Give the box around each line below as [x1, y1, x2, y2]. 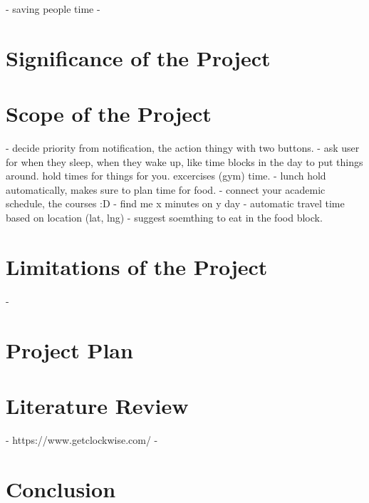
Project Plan [6, 335, 133, 364]
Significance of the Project [6, 43, 271, 72]
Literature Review [6, 390, 189, 420]
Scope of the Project [6, 99, 212, 128]
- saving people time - [6, 1, 100, 16]
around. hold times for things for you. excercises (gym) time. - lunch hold [6, 168, 326, 183]
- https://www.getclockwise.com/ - [6, 432, 158, 447]
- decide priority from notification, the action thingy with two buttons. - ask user [6, 140, 360, 155]
